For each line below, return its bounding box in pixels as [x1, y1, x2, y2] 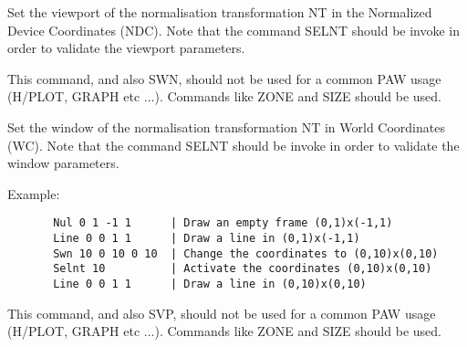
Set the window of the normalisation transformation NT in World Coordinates [7, 117, 445, 136]
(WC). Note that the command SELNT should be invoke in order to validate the [7, 135, 460, 154]
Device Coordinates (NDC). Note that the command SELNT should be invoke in [7, 20, 461, 39]
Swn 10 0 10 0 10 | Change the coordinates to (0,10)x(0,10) [53, 247, 439, 260]
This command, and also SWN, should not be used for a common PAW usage [7, 68, 441, 88]
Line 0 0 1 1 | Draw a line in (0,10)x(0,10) [53, 277, 367, 290]
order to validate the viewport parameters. [7, 38, 245, 58]
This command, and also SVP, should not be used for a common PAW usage [7, 303, 436, 322]
